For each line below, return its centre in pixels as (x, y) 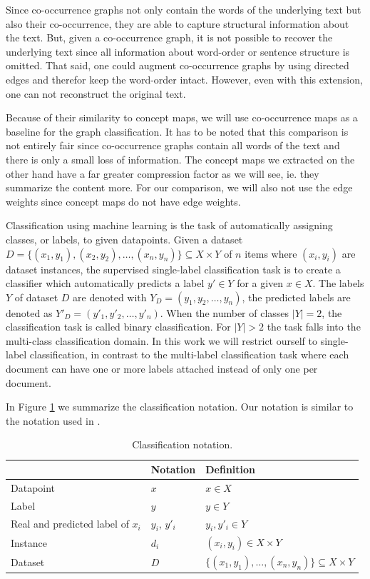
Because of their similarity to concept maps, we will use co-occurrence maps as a (182, 117)
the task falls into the (314, 327)
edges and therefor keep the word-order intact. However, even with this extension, (184, 79)
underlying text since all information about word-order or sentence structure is (178, 51)
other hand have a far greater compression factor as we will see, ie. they (163, 173)
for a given (260, 283)
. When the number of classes (225, 312)
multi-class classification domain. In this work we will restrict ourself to (161, 340)
